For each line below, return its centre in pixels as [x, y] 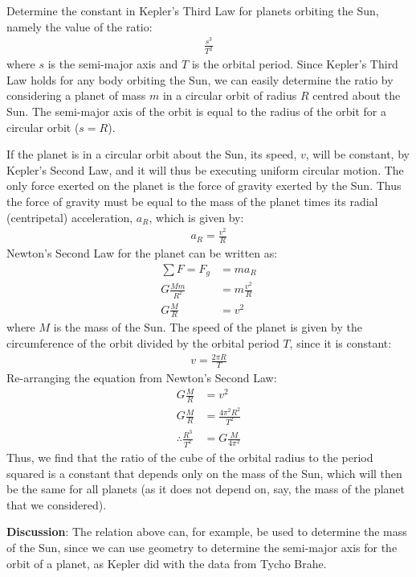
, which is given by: [196, 217]
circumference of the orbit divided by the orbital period [143, 343]
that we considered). [57, 504]
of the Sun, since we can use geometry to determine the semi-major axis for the [202, 547]
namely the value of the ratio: [80, 26]
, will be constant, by [357, 154]
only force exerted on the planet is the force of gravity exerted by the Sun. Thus [204, 185]
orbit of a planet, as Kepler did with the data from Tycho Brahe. [167, 563]
